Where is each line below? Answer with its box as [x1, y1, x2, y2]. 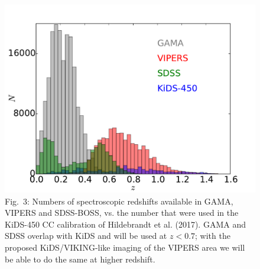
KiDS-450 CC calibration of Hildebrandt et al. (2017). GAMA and [5, 218, 246, 230]
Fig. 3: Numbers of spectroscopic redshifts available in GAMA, [5, 195, 233, 207]
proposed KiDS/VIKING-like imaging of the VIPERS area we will [5, 241, 245, 253]
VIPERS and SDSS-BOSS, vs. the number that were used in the [5, 206, 239, 219]
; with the [195, 229, 230, 242]
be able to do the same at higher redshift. [5, 252, 155, 265]
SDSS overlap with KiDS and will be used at [5, 229, 167, 242]
